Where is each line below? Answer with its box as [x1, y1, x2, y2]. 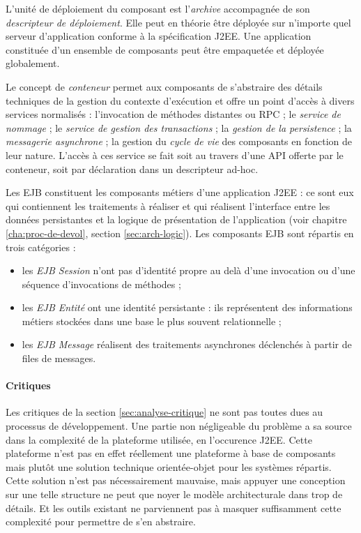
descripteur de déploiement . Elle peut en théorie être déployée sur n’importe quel [6, 15, 351, 29]
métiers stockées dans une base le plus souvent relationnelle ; [22, 313, 282, 328]
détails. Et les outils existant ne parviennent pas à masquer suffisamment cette [6, 500, 341, 515]
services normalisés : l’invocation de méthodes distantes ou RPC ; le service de [6, 107, 341, 121]
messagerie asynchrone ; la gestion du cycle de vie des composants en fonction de [6, 134, 353, 149]
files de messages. [22, 351, 96, 366]
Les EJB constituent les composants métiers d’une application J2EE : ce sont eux [6, 185, 354, 200]
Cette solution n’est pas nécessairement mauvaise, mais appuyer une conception [6, 473, 346, 488]
